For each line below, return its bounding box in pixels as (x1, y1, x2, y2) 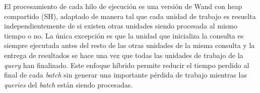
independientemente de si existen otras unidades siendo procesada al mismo (4, 20, 237, 31)
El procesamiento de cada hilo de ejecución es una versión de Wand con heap (4, 1, 242, 11)
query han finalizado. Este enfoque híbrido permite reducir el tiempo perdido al (4, 59, 249, 70)
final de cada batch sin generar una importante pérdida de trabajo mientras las (4, 69, 247, 80)
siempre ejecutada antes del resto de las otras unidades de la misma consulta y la (4, 40, 255, 50)
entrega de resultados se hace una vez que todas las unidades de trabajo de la (4, 49, 243, 60)
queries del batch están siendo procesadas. (4, 79, 133, 89)
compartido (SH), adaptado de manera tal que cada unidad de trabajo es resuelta (4, 10, 256, 21)
